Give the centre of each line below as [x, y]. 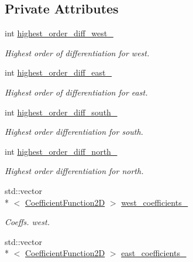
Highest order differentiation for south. [74, 132]
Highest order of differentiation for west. [77, 52]
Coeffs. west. [27, 222]
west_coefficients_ [155, 202]
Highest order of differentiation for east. [76, 92]
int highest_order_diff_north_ [61, 151]
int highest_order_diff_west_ [59, 33]
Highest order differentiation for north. [74, 171]
